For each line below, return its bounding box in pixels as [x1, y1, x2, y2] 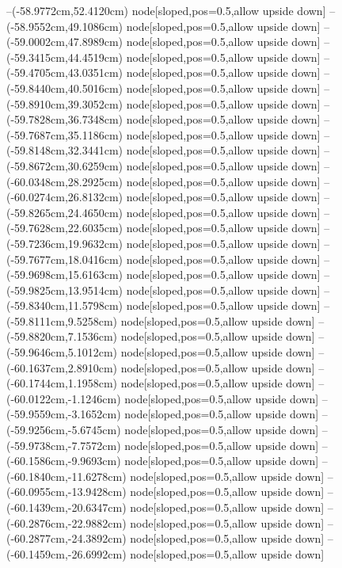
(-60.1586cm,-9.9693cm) [6, 452, 121, 469]
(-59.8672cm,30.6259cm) [6, 157, 123, 173]
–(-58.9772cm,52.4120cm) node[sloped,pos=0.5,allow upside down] [6, 2, 326, 18]
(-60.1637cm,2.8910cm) [6, 359, 117, 375]
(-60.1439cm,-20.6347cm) [6, 499, 127, 515]
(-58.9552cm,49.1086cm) [6, 17, 123, 34]
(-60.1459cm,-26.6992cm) [6, 545, 127, 562]
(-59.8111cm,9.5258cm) [6, 312, 117, 329]
